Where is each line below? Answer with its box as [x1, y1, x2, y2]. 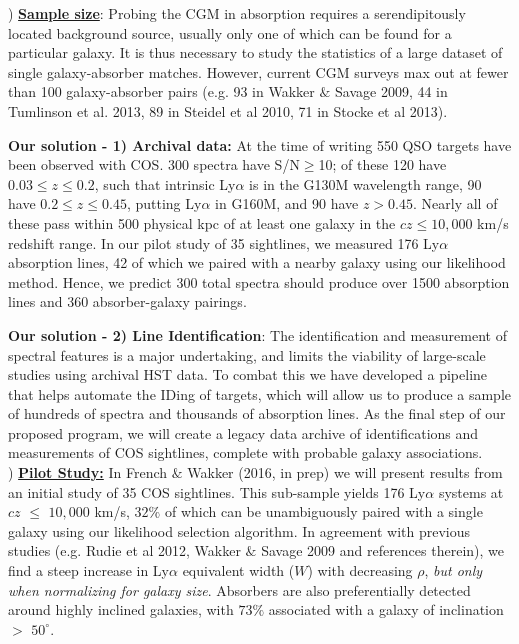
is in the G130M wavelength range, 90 [249, 173, 482, 194]
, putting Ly [126, 193, 202, 214]
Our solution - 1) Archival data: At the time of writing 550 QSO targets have [8, 134, 512, 155]
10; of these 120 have [318, 154, 447, 175]
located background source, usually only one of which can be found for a [8, 22, 452, 43]
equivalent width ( [182, 560, 295, 581]
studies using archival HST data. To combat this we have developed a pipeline [8, 364, 488, 385]
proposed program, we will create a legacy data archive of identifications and [8, 422, 479, 443]
